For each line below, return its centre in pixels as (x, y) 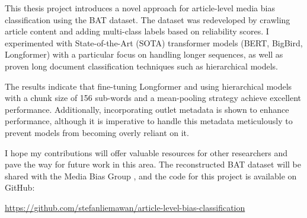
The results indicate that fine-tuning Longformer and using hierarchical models (148, 86)
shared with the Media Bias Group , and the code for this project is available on (151, 176)
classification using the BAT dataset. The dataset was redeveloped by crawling (148, 19)
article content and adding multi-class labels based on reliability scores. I (137, 31)
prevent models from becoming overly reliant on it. (97, 132)
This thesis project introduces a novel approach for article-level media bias (140, 8)
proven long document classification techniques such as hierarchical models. (142, 66)
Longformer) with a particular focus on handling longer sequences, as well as (144, 54)
